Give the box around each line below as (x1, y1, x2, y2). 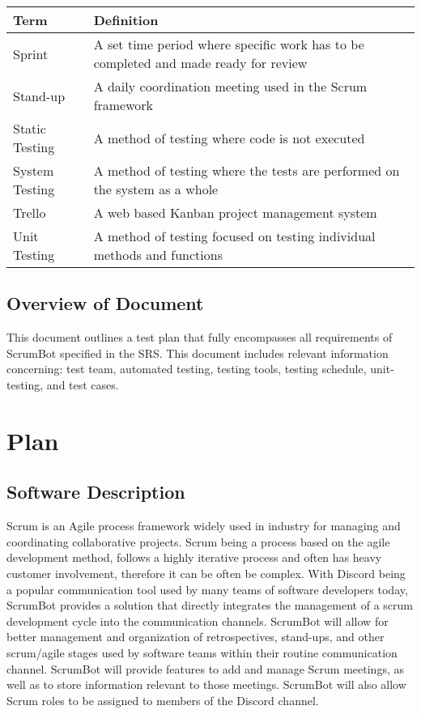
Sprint (13, 44, 49, 63)
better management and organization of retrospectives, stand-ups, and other (6, 628, 385, 645)
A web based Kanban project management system (93, 203, 377, 222)
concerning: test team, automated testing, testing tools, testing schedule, (6, 360, 367, 377)
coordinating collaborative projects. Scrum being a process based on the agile (6, 533, 390, 550)
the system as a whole (93, 180, 219, 198)
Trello (13, 203, 46, 222)
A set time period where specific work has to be (93, 35, 364, 53)
